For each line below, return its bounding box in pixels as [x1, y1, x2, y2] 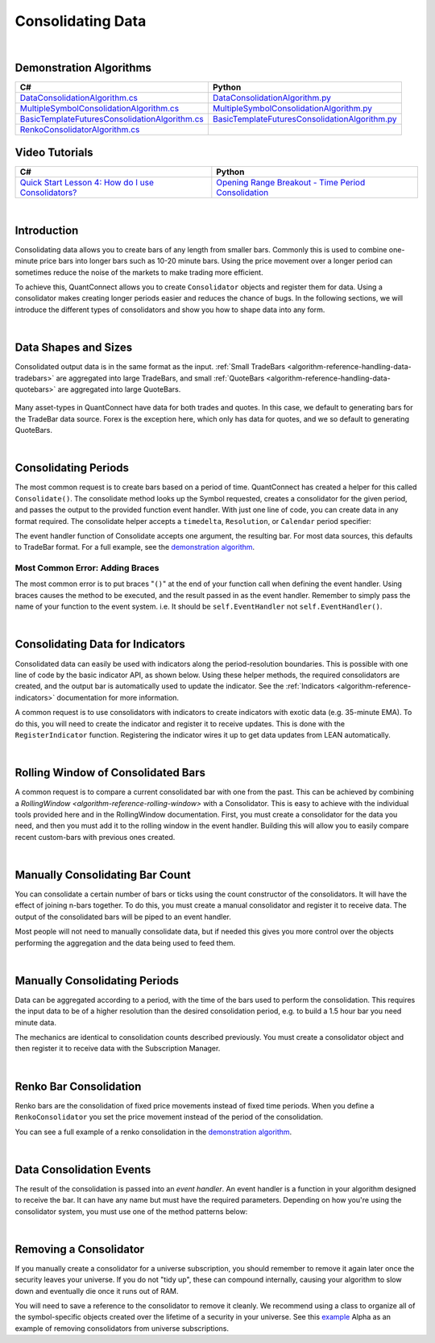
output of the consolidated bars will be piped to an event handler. [14, 912, 231, 921]
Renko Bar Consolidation [14, 1079, 142, 1093]
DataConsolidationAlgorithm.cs [19, 93, 139, 104]
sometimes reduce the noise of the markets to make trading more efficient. [14, 267, 263, 277]
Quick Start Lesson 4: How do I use [19, 177, 155, 188]
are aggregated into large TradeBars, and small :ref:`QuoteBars [56, 373, 265, 383]
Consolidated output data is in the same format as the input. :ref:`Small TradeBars [14, 362, 286, 372]
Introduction [14, 223, 79, 237]
